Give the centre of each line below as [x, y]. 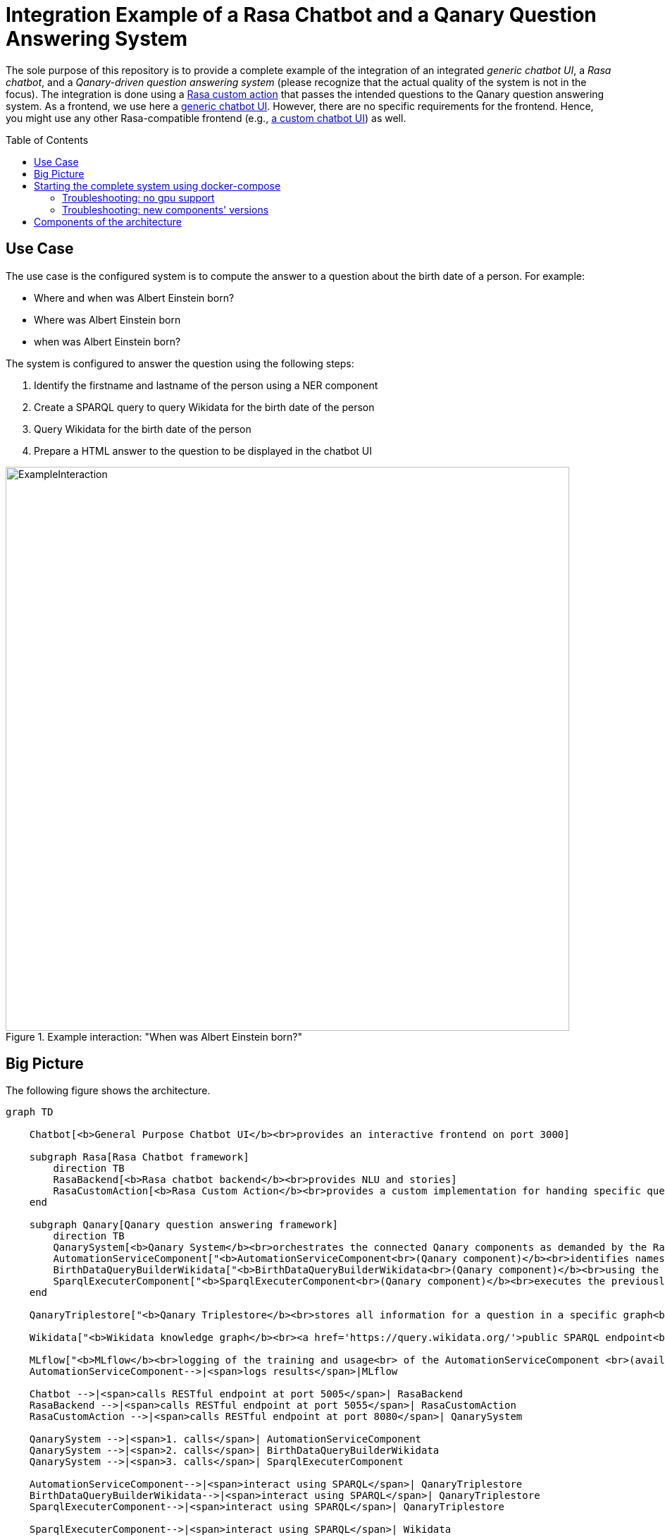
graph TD [30, 1112]
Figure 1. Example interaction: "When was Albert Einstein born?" [154, 1036]
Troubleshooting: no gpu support [138, 197]
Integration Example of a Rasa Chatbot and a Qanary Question [301, 15]
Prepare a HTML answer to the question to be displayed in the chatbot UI [203, 451]
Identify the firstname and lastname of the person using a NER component [206, 385]
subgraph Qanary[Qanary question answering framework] [184, 1225]
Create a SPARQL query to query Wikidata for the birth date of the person [204, 407]
